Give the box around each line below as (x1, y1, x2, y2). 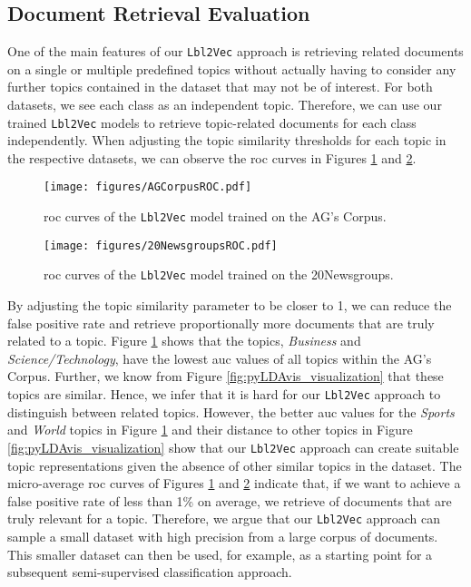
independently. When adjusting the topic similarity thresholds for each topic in (7, 131, 446, 150)
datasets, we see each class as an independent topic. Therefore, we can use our (7, 95, 442, 114)
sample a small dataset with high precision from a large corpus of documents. (7, 527, 438, 546)
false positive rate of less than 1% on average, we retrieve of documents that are (7, 491, 452, 510)
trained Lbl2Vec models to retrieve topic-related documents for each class (7, 113, 417, 132)
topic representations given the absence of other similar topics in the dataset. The (7, 455, 462, 474)
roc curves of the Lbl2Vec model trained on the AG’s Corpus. (44, 207, 387, 226)
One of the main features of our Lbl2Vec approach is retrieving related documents (7, 42, 464, 61)
